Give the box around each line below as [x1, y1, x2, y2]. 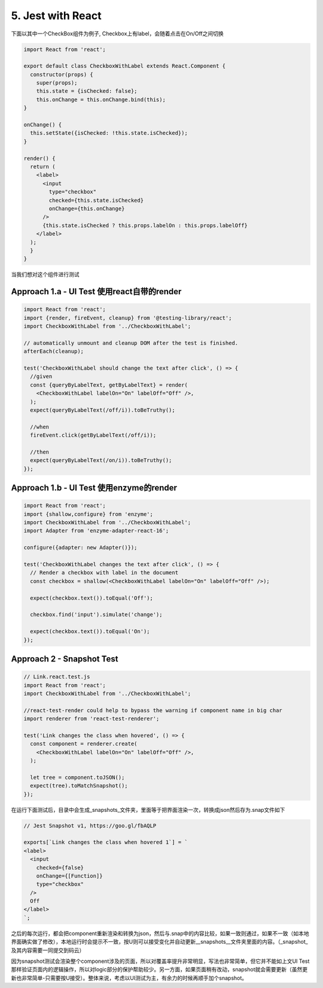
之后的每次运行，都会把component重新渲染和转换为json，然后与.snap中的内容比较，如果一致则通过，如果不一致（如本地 [11, 929, 309, 937]
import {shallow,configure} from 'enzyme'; [23, 510, 154, 518]
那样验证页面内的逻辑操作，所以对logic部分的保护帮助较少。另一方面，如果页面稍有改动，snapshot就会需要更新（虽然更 [11, 966, 308, 973]
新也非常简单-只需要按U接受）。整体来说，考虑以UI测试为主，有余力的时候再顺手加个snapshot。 [11, 974, 248, 981]
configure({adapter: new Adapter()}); [23, 544, 138, 551]
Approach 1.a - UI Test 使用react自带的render [11, 286, 182, 297]
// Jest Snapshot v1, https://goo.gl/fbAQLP [23, 822, 157, 829]
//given [30, 373, 53, 380]
